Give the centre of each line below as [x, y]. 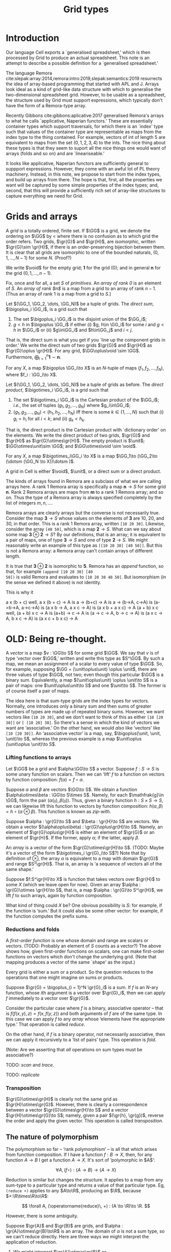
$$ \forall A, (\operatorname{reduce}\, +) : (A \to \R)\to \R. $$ [86, 1206]
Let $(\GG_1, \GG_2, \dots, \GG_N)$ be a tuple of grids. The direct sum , [80, 304]
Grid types [86, 9]
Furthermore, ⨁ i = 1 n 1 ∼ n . [34, 357]
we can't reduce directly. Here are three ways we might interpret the [77, 1237]
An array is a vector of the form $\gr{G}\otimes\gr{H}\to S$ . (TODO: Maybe [85, 847]
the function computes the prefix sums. [47, 916]
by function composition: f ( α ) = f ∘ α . [45, 779]
